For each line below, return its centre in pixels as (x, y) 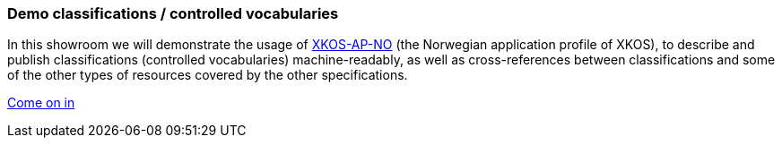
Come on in (41, 103)
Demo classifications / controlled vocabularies (173, 13)
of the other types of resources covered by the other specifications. (208, 75)
